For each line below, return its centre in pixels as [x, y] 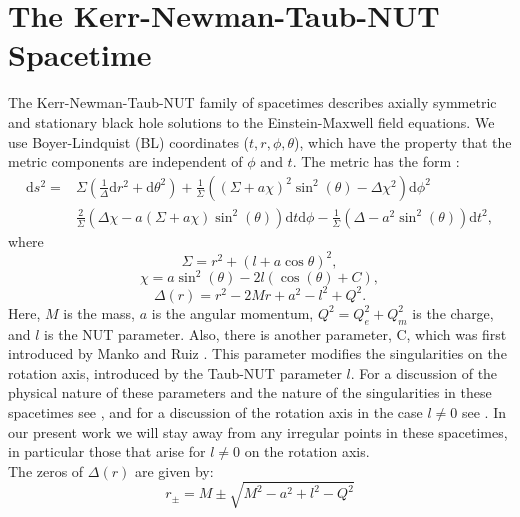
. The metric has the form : [376, 161]
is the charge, [453, 312]
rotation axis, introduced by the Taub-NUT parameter [175, 372]
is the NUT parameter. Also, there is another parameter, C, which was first [275, 333]
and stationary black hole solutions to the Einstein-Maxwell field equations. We [251, 121]
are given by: [174, 470]
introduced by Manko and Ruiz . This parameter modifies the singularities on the [257, 353]
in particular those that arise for [107, 451]
